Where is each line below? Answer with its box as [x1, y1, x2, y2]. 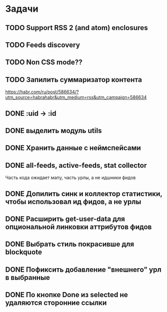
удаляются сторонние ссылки [5, 299, 107, 307]
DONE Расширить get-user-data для [5, 215, 125, 223]
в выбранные [5, 273, 50, 282]
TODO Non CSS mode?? [5, 58, 83, 67]
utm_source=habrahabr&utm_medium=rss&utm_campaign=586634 [5, 94, 147, 100]
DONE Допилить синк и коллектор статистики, [5, 189, 162, 198]
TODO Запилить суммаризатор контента [5, 75, 143, 84]
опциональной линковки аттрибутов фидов [5, 222, 152, 231]
